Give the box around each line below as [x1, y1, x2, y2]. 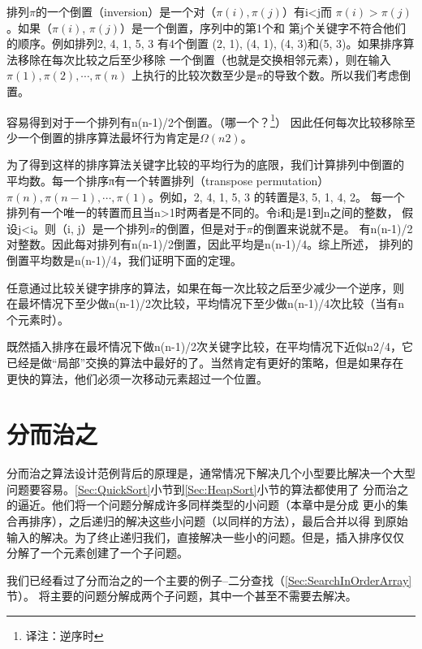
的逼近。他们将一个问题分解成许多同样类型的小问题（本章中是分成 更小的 [6, 496, 397, 513]
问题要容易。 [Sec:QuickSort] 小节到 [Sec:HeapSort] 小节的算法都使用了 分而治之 [6, 480, 409, 497]
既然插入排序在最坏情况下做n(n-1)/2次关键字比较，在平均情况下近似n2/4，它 [6, 338, 413, 355]
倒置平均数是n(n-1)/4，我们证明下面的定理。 [6, 251, 243, 268]
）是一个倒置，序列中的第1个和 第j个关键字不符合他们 [120, 19, 407, 36]
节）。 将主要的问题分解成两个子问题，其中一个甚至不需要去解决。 [6, 587, 357, 604]
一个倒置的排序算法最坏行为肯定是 [17, 128, 200, 145]
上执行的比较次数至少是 [131, 67, 257, 84]
